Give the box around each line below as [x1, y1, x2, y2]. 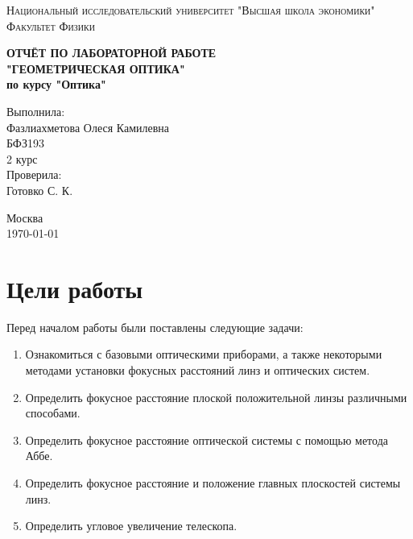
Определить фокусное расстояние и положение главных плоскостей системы [25, 475, 401, 491]
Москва [6, 209, 43, 226]
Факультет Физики [6, 17, 95, 34]
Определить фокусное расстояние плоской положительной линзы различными [25, 388, 407, 405]
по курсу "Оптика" [6, 76, 106, 93]
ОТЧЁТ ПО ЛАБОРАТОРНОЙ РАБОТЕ [6, 44, 217, 61]
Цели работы [6, 272, 143, 305]
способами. [25, 404, 81, 421]
